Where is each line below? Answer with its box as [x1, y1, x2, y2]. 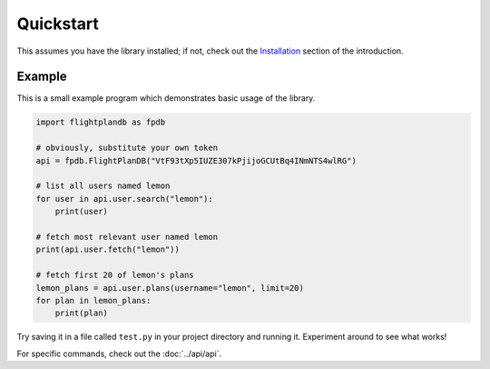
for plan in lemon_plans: [35, 295, 152, 305]
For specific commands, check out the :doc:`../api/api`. [16, 348, 222, 359]
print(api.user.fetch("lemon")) [35, 244, 181, 254]
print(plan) [54, 308, 109, 318]
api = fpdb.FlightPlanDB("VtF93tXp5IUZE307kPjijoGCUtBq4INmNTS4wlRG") [35, 155, 358, 165]
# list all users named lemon [35, 181, 171, 191]
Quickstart [16, 14, 100, 34]
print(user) [54, 206, 109, 217]
